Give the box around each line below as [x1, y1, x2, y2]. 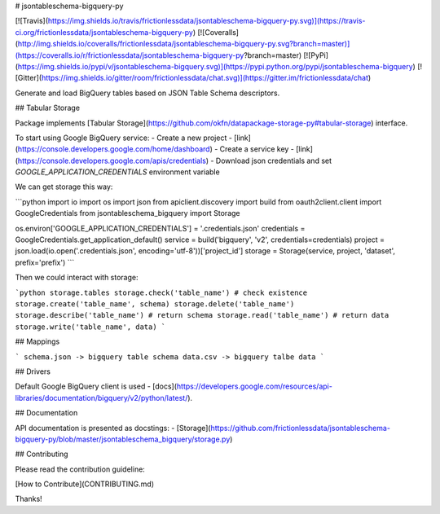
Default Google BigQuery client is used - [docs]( [15, 381, 178, 391]
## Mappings [15, 336, 60, 346]
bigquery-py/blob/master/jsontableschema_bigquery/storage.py [15, 434, 231, 444]
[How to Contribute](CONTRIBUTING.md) [15, 479, 155, 489]
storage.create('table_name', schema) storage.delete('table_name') [15, 299, 295, 309]
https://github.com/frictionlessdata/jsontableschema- [210, 423, 391, 433]
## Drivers [15, 367, 51, 376]
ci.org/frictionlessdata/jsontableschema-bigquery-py [15, 27, 193, 37]
